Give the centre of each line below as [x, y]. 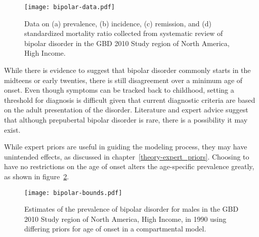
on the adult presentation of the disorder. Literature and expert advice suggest [126, 110]
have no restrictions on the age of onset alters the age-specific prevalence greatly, [129, 166]
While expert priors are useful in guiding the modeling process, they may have [126, 147]
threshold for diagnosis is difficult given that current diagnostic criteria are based [130, 100]
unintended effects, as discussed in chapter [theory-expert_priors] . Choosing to [127, 156]
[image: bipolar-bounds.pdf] [73, 193]
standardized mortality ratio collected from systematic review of [124, 33]
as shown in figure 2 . [37, 176]
